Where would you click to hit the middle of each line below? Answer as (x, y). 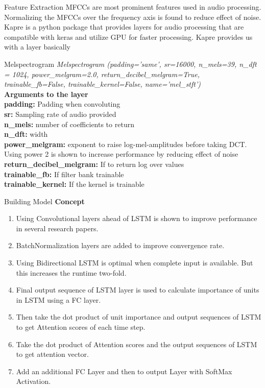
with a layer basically (38, 47)
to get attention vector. (52, 354)
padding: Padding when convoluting (62, 104)
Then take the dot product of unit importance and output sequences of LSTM (139, 317)
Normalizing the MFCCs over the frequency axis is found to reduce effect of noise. (133, 17)
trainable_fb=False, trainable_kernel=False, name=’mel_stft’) (102, 84)
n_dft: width (26, 134)
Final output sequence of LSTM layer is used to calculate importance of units (138, 290)
